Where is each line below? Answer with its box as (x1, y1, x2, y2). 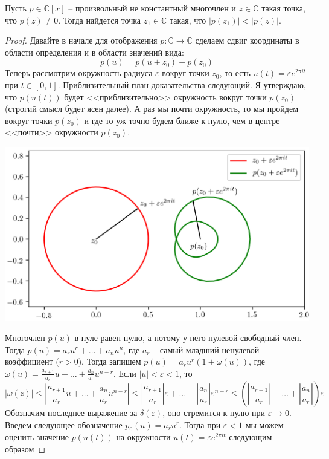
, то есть (219, 67, 251, 79)
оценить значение (5, 431, 69, 443)
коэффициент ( (5, 355, 59, 368)
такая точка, (261, 2, 305, 14)
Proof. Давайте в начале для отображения (5, 34, 158, 47)
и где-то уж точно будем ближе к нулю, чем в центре (84, 114, 280, 126)
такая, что (169, 13, 206, 26)
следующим (229, 431, 272, 443)
